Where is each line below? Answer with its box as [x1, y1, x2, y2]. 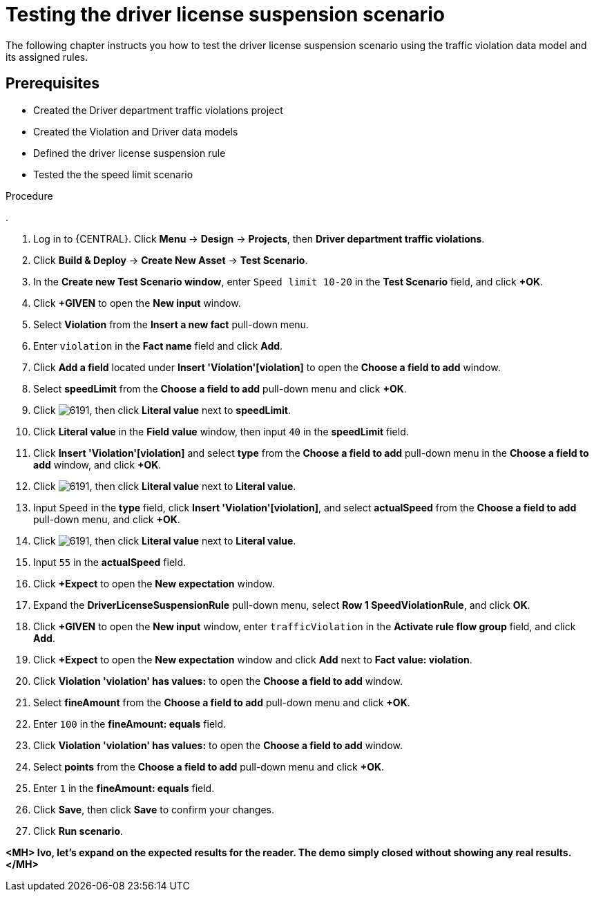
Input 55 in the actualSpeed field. [33, 556, 186, 568]
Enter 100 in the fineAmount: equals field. [33, 717, 227, 730]
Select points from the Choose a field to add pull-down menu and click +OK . [33, 760, 385, 773]
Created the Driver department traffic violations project [33, 104, 283, 116]
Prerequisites [6, 75, 99, 93]
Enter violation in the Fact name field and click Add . [33, 339, 283, 352]
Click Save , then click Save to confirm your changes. [33, 803, 275, 815]
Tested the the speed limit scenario [33, 168, 193, 180]
